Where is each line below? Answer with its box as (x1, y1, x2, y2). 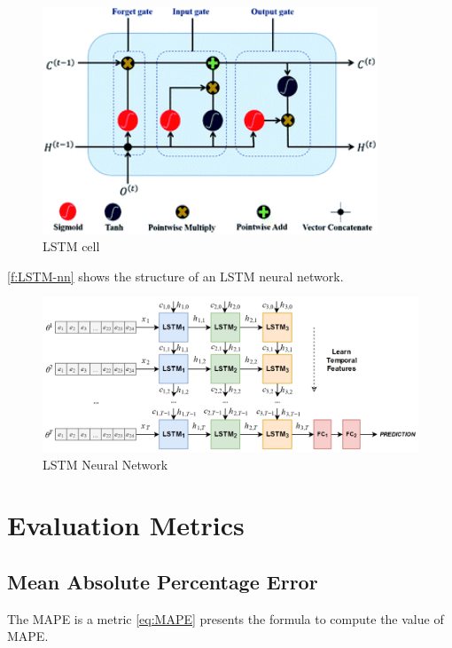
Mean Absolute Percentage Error (7, 567, 318, 595)
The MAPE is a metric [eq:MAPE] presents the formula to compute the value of (7, 609, 444, 628)
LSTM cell (43, 237, 100, 256)
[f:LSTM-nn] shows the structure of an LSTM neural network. (7, 266, 344, 285)
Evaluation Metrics (7, 507, 245, 543)
